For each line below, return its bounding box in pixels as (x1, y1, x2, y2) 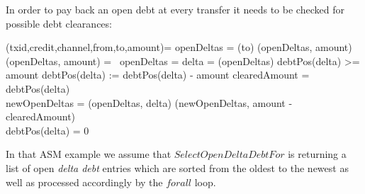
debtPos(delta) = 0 (6, 122, 89, 137)
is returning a (288, 147, 347, 161)
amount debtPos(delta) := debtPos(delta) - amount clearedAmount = (6, 67, 310, 82)
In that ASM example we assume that (6, 147, 172, 161)
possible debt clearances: (6, 16, 112, 30)
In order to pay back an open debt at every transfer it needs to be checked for (6, 2, 344, 16)
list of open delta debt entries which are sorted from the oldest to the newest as (6, 160, 349, 175)
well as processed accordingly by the (6, 174, 163, 189)
